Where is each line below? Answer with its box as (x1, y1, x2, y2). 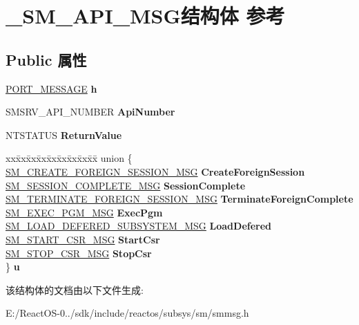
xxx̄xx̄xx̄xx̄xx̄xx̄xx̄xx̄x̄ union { (6, 151, 133, 165)
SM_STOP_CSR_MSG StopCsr (6, 245, 152, 260)
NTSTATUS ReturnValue (6, 127, 122, 142)
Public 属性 (6, 48, 87, 70)
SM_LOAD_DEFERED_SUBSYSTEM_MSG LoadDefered (6, 219, 272, 233)
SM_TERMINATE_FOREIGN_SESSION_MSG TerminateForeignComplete (6, 192, 353, 206)
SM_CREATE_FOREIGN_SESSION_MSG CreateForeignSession (6, 164, 305, 178)
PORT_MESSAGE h (6, 81, 97, 95)
